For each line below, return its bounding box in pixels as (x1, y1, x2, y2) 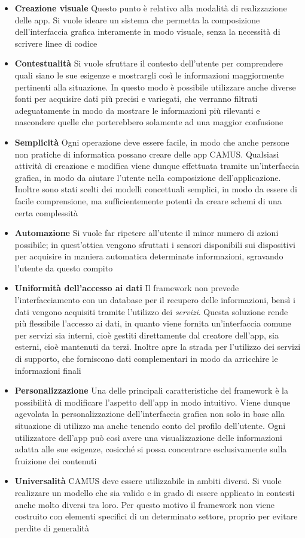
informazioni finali (14, 364, 81, 376)
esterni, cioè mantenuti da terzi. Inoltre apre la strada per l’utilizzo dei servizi (14, 340, 301, 353)
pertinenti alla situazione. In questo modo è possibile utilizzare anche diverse (14, 80, 296, 93)
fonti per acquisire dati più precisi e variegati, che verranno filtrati (14, 92, 258, 105)
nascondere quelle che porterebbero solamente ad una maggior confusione (14, 116, 283, 128)
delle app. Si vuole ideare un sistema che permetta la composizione (14, 13, 260, 26)
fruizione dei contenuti (14, 454, 97, 467)
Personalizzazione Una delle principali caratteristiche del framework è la (14, 384, 288, 397)
